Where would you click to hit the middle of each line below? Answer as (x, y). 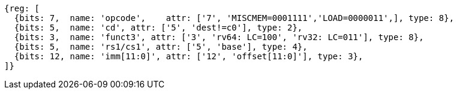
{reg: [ (22, 8)
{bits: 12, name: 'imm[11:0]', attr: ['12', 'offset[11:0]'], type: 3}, (189, 56)
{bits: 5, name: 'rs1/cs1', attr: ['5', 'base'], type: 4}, (161, 47)
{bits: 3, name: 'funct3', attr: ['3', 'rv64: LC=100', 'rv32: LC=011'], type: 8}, (219, 37)
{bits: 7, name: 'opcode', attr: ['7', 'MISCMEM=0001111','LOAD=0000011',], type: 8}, (234, 18)
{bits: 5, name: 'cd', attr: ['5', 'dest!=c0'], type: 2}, (158, 28)
